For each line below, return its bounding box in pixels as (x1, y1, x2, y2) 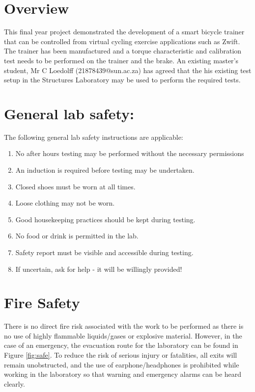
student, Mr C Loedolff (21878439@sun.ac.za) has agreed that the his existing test (4, 65, 252, 75)
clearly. (4, 378, 25, 389)
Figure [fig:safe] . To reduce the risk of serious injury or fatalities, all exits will (4, 350, 237, 360)
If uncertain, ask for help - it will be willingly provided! (15, 263, 182, 274)
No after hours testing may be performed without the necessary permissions (15, 148, 244, 158)
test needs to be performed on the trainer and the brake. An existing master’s (4, 55, 238, 65)
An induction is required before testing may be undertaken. (15, 165, 195, 175)
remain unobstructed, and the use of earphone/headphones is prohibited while (4, 359, 239, 369)
